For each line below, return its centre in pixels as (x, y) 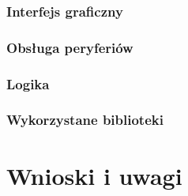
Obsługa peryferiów (70, 47)
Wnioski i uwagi (94, 175)
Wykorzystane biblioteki (85, 120)
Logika (28, 83)
